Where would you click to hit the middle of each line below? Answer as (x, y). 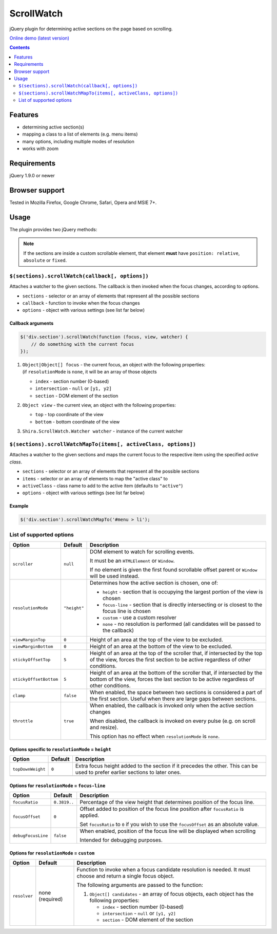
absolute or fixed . (45, 260)
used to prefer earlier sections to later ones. (128, 772)
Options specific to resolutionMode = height (60, 749)
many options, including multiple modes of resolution (78, 141)
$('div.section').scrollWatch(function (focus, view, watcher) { (104, 337)
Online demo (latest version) (39, 38)
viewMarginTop (29, 640)
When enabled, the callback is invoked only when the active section (172, 705)
